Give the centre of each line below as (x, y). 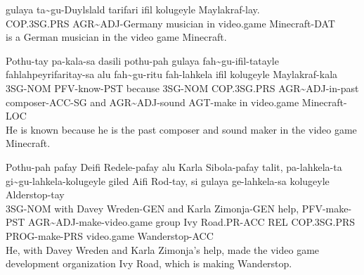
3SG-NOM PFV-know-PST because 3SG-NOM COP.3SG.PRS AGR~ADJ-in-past (182, 88)
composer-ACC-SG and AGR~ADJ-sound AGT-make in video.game (152, 102)
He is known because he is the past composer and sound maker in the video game (181, 129)
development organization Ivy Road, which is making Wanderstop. (149, 263)
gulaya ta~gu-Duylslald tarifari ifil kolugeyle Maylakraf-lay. (133, 9)
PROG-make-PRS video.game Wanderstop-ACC (110, 235)
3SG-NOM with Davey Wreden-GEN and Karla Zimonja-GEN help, (152, 208)
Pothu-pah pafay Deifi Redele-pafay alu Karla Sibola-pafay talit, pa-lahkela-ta (174, 166)
